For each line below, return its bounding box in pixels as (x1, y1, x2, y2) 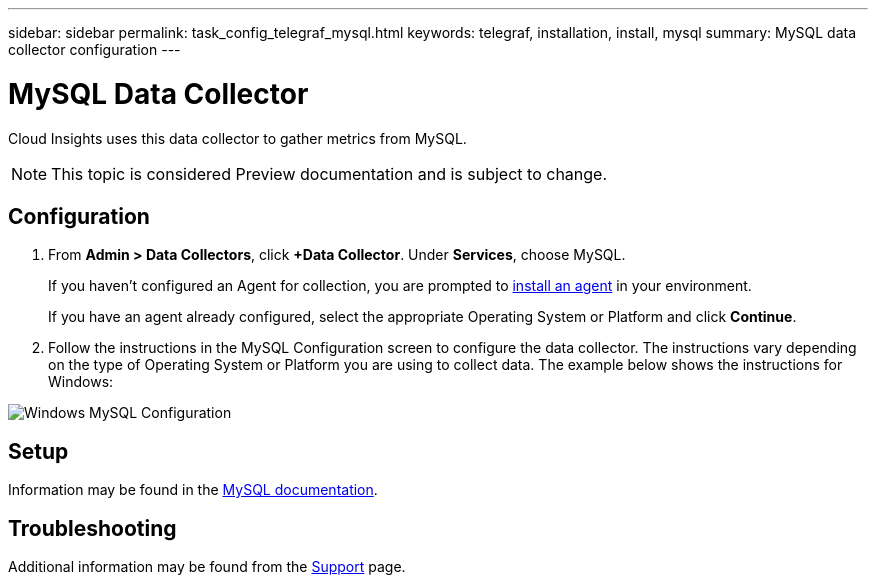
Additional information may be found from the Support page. (8, 558, 406, 576)
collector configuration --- (8, 41, 181, 58)
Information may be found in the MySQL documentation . (8, 481, 378, 499)
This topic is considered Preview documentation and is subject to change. (51, 163, 608, 184)
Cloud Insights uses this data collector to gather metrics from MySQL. (8, 129, 467, 147)
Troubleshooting (8, 515, 177, 541)
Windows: (48, 373, 114, 391)
